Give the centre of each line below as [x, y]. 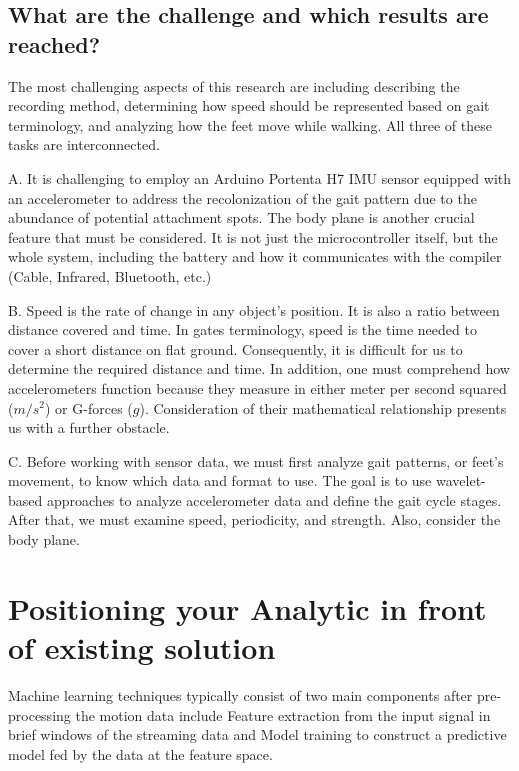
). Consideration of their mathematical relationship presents [323, 407]
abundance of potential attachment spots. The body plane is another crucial [241, 217]
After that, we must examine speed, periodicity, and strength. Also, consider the [254, 519]
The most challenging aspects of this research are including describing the [234, 85]
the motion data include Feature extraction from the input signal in [283, 714]
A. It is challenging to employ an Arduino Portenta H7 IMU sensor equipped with [260, 177]
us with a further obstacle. [89, 427]
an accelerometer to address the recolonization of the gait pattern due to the [242, 197]
